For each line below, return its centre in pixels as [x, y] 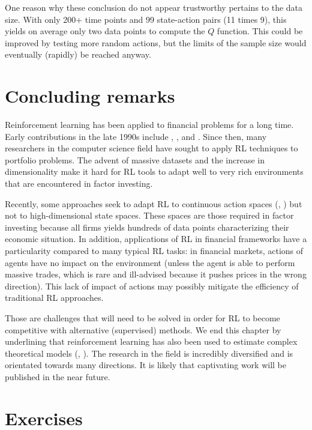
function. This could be [260, 31]
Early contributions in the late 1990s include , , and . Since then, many [136, 136]
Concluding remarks [90, 96]
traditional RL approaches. [54, 298]
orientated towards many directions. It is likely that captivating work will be [145, 365]
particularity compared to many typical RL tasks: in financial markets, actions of [154, 251]
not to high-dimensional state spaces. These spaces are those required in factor [149, 215]
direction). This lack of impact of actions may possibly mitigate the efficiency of [152, 286]
